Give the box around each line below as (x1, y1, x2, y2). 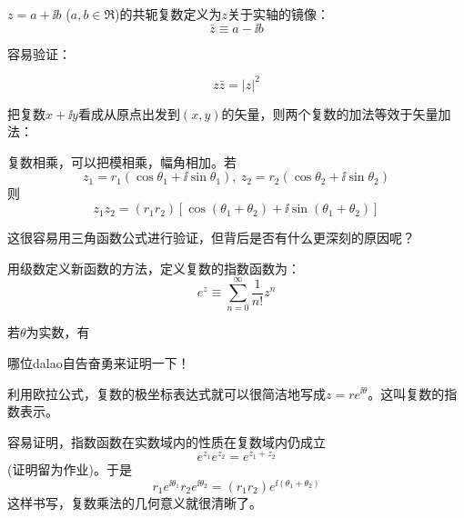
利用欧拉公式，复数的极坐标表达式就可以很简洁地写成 (7, 384, 326, 403)
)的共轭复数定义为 (115, 5, 222, 23)
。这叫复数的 (368, 384, 445, 403)
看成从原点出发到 (77, 104, 180, 123)
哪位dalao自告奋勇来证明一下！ (7, 353, 190, 372)
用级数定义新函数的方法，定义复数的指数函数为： (7, 258, 300, 277)
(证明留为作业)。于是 (7, 460, 132, 479)
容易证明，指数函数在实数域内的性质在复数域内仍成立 (7, 432, 326, 451)
